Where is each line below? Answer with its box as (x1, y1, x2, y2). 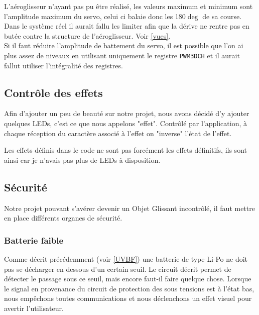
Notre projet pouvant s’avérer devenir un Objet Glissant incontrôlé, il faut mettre (4, 202, 255, 213)
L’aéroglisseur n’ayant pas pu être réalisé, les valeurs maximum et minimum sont (4, 1, 253, 11)
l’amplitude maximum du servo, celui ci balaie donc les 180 (4, 11, 186, 21)
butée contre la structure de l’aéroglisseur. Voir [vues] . (4, 30, 171, 41)
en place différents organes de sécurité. (4, 213, 122, 223)
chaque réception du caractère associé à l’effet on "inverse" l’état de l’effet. (4, 128, 232, 138)
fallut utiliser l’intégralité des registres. (4, 60, 123, 70)
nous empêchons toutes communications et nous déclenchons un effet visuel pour (4, 293, 252, 303)
